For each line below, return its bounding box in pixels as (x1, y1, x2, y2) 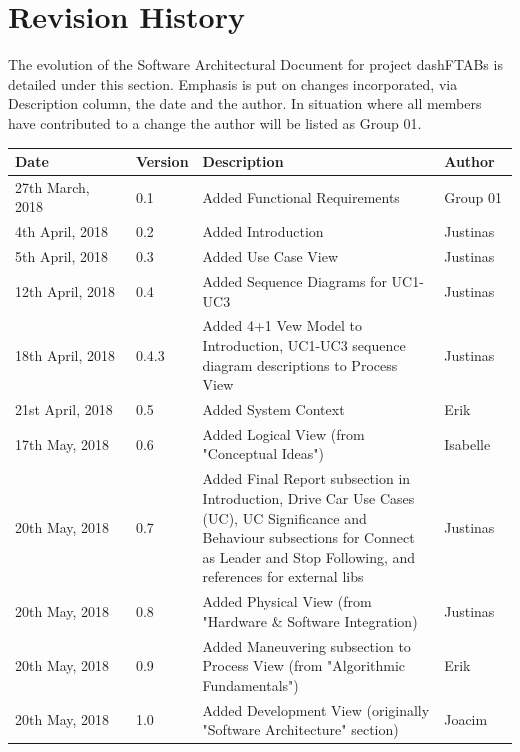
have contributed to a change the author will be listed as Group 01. (8, 112, 422, 133)
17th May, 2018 (15, 433, 110, 454)
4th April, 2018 (15, 221, 109, 242)
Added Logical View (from (202, 423, 365, 444)
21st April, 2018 (15, 399, 113, 420)
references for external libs (202, 566, 364, 587)
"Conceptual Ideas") (202, 443, 324, 464)
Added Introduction (202, 221, 324, 242)
